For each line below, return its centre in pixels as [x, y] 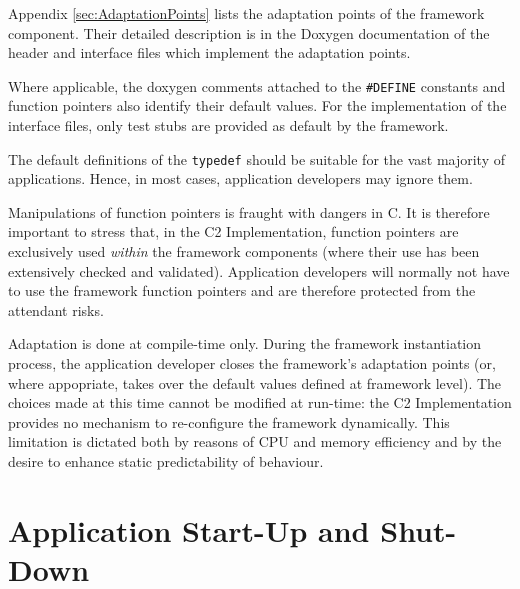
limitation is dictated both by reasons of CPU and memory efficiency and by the [255, 441]
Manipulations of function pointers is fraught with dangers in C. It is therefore [249, 211]
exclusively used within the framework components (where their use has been [244, 251]
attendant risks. [56, 309]
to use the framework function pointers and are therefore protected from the [242, 290]
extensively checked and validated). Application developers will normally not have [259, 270]
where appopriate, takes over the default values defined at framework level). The [255, 382]
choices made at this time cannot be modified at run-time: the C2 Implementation [260, 402]
